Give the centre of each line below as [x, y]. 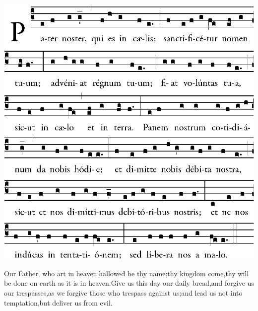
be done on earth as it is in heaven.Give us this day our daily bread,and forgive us [129, 283]
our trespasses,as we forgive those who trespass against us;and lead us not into [123, 292]
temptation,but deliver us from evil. [58, 302]
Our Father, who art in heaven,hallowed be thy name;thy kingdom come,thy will [127, 273]
